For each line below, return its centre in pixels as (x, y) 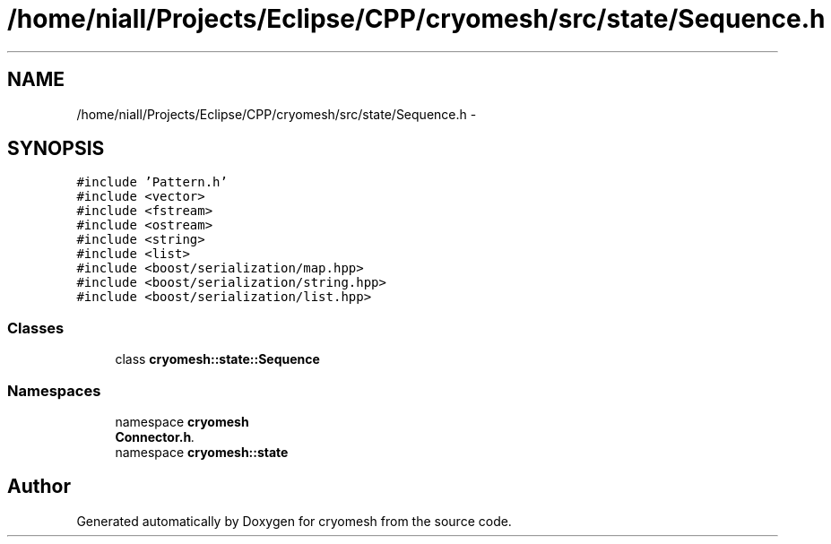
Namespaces (54, 390)
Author (39, 487)
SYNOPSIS (56, 149)
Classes (36, 328)
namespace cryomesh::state (202, 452)
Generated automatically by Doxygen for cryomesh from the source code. (294, 521)
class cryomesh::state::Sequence (217, 359)
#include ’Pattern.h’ (152, 182)
